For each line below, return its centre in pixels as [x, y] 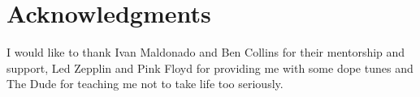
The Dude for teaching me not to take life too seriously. [145, 84]
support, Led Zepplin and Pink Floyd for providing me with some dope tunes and [210, 67]
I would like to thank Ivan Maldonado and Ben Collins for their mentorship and [206, 52]
